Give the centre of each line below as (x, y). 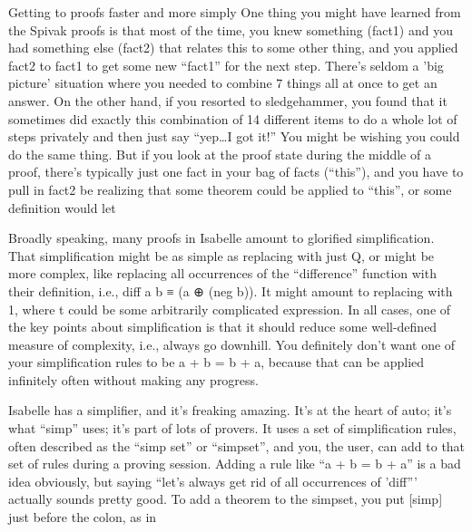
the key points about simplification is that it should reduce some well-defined (223, 327)
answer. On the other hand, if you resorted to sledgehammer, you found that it (228, 100)
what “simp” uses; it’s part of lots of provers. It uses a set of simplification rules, (232, 428)
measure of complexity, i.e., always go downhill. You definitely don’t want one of (232, 344)
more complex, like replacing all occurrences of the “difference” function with (222, 273)
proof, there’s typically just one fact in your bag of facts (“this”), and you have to (236, 172)
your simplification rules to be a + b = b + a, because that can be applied (216, 362)
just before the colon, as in (83, 517)
